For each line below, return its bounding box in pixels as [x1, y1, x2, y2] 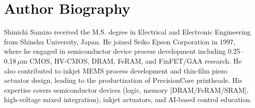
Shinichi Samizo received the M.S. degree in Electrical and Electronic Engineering [4, 27, 251, 37]
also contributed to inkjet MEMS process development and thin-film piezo [4, 65, 227, 75]
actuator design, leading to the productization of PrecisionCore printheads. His [4, 75, 242, 85]
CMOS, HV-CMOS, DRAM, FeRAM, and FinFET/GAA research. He [30, 55, 242, 66]
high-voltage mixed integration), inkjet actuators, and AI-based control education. [4, 94, 252, 105]
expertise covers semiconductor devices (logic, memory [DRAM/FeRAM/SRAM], [4, 84, 249, 95]
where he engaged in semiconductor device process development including [4, 46, 226, 56]
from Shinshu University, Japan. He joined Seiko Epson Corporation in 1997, [4, 36, 236, 46]
